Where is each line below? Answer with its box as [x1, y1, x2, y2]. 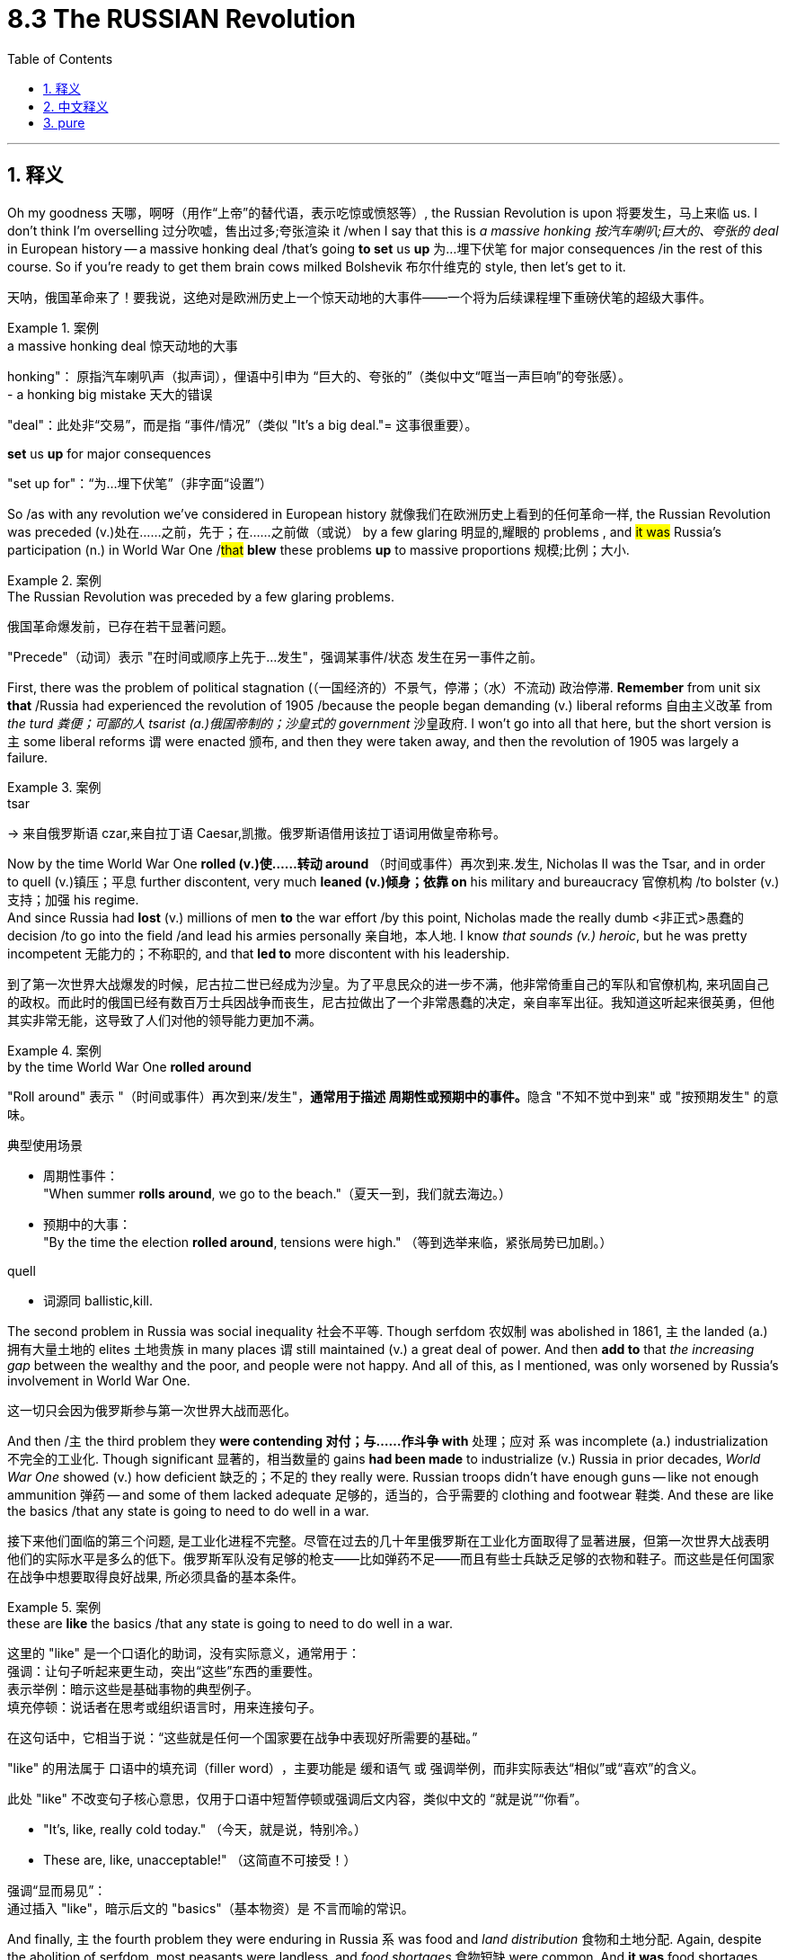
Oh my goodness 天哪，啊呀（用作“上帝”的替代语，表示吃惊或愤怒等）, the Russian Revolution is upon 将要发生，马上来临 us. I [7, 204, 758, 220]
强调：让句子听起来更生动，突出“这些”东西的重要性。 [7, 1662, 321, 1679]
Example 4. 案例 [7, 1042, 102, 1058]
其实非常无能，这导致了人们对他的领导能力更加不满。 [7, 1011, 322, 1028]
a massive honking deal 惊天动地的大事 [7, 337, 238, 353]
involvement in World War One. [7, 1372, 190, 1388]
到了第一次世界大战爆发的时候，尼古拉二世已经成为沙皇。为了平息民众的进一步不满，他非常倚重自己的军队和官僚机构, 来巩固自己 [7, 976, 769, 992]
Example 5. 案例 [7, 1599, 102, 1615]
